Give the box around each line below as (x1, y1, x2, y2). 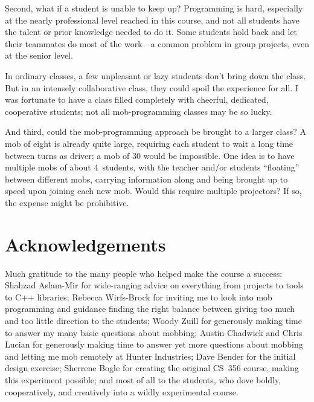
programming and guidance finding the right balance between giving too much (5, 302, 295, 315)
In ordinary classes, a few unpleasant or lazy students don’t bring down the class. (5, 69, 306, 82)
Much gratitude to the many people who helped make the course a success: (5, 267, 283, 279)
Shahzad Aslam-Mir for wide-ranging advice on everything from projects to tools (5, 279, 304, 291)
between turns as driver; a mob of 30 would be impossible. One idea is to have (5, 149, 295, 161)
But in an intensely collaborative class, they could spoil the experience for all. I (5, 81, 298, 94)
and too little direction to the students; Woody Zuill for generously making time (5, 314, 302, 326)
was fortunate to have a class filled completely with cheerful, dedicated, (5, 93, 269, 106)
